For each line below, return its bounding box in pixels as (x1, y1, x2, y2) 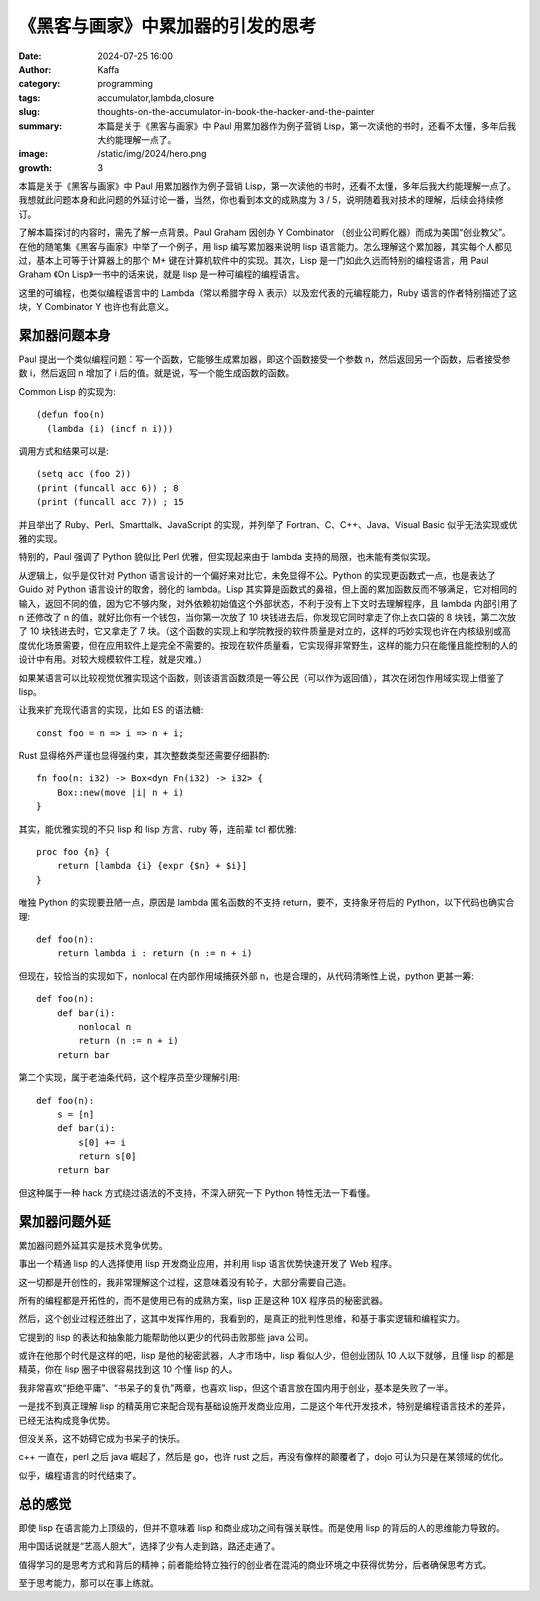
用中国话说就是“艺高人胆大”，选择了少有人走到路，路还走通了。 (18, 1540, 281, 1552)
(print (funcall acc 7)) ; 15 (36, 496, 185, 508)
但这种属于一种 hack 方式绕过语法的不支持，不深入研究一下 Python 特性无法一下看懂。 (18, 1186, 376, 1199)
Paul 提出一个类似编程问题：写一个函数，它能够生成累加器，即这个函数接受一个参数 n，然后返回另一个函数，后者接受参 (18, 353, 511, 365)
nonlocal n (78, 1021, 132, 1032)
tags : (18, 91, 41, 104)
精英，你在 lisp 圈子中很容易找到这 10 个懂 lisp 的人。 (18, 1363, 238, 1375)
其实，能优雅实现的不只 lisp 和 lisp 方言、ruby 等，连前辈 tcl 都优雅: (18, 823, 297, 835)
